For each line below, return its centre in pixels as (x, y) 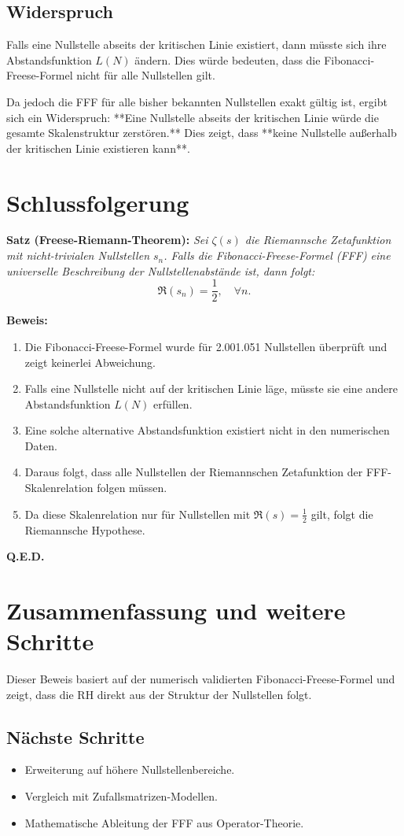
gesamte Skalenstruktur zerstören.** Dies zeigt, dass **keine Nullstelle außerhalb (202, 133)
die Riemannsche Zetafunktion (318, 240)
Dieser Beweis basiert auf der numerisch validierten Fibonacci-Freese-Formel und (201, 679)
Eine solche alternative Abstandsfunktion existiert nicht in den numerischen (207, 430)
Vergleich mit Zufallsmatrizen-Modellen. (121, 795)
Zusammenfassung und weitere (176, 610)
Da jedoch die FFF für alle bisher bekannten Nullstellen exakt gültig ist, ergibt (197, 101)
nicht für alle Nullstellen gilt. (146, 75)
